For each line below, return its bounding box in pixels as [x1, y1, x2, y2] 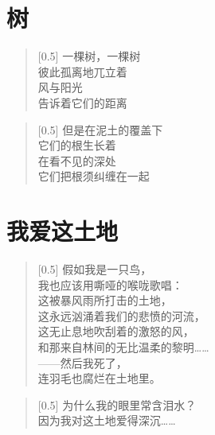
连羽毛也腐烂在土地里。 [37, 370, 161, 386]
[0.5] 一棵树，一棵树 [37, 48, 141, 64]
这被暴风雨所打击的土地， [37, 292, 172, 309]
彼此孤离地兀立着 [37, 63, 127, 80]
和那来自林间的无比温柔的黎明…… [37, 338, 209, 355]
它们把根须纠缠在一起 [37, 168, 150, 184]
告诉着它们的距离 [37, 94, 127, 111]
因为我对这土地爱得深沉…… [37, 412, 176, 429]
